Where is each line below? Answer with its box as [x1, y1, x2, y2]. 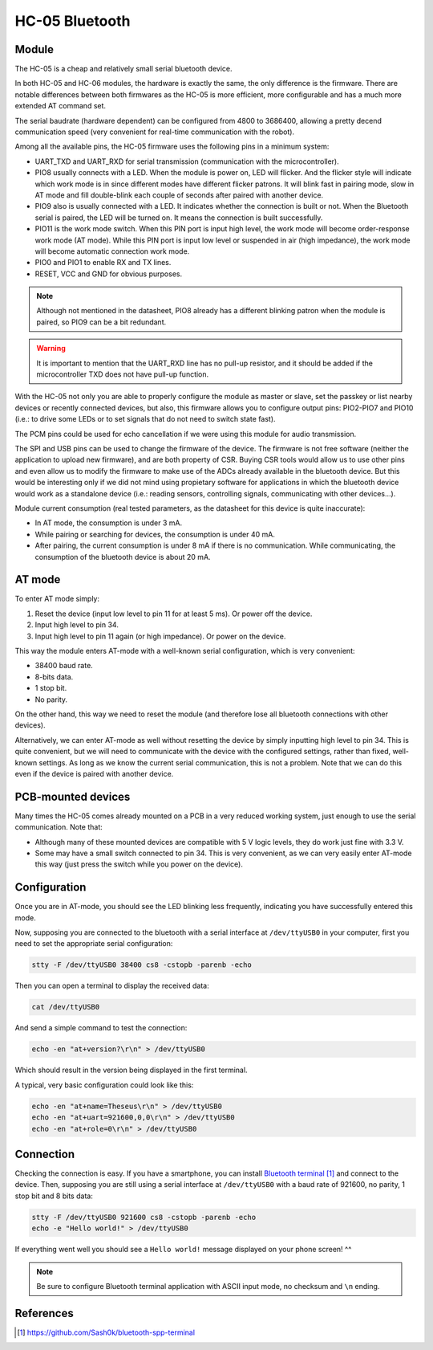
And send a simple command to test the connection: [14, 1023, 188, 1033]
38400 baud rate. [34, 661, 94, 671]
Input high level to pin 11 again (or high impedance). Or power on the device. [34, 631, 286, 641]
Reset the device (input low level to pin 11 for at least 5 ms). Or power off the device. [34, 609, 313, 618]
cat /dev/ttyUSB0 [31, 1002, 100, 1012]
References [14, 1306, 74, 1320]
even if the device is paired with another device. [14, 769, 174, 778]
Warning [36, 344, 66, 353]
